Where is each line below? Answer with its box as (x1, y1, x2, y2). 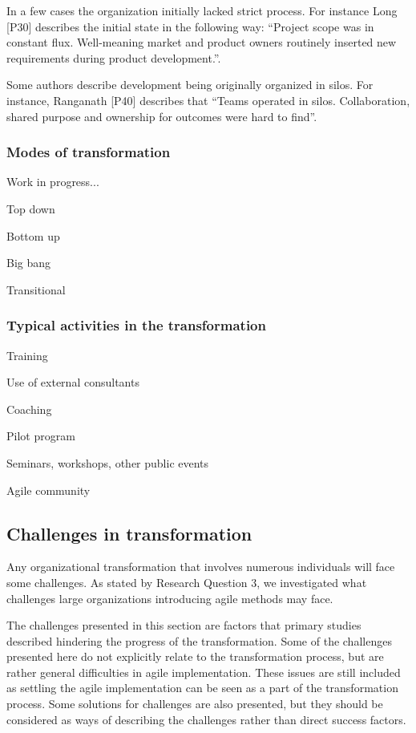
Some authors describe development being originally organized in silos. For (6, 76, 374, 93)
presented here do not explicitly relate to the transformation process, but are (6, 648, 384, 665)
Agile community (6, 481, 91, 498)
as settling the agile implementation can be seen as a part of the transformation (6, 679, 398, 696)
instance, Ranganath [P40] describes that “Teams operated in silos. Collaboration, (6, 91, 410, 108)
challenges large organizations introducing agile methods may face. (6, 589, 333, 606)
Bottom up (6, 227, 60, 244)
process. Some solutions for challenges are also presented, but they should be (6, 695, 383, 712)
